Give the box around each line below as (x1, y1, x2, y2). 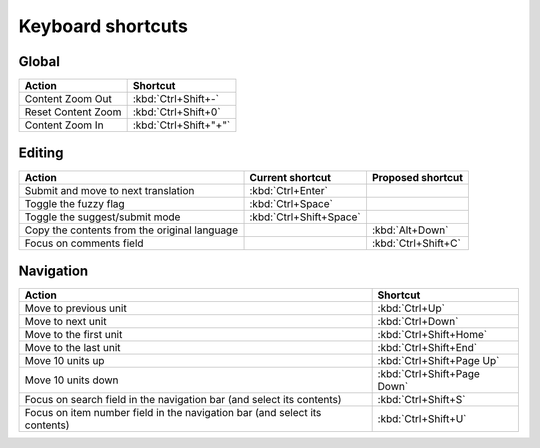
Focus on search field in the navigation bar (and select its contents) (24, 393, 342, 407)
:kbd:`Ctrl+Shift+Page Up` (377, 354, 500, 368)
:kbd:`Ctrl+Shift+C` (371, 236, 462, 250)
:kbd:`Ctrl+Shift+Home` (377, 328, 488, 342)
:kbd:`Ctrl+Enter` (249, 183, 329, 197)
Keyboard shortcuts (18, 15, 189, 37)
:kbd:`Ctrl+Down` (377, 315, 459, 329)
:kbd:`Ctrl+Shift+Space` (249, 210, 361, 224)
